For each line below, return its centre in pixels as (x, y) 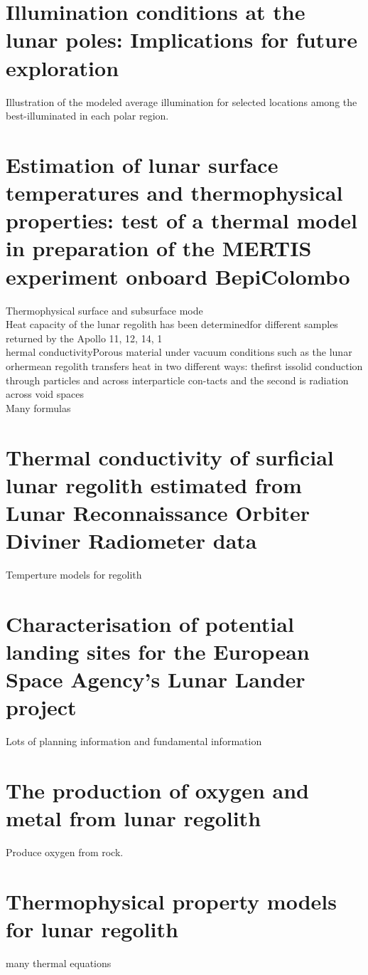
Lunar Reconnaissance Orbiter (158, 512)
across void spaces (45, 394)
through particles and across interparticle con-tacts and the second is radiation (177, 380)
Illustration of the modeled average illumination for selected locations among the (182, 101)
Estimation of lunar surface (142, 164)
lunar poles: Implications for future (182, 39)
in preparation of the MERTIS (159, 248)
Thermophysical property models (171, 901)
